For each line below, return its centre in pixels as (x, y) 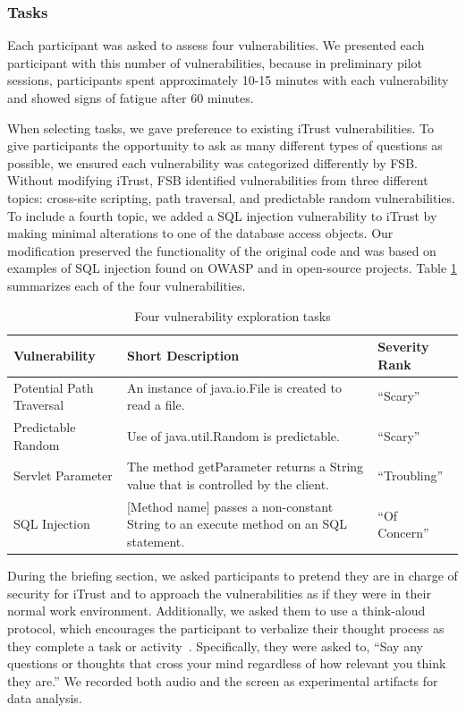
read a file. (156, 405)
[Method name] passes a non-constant (230, 506)
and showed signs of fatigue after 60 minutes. (131, 98)
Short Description (183, 355)
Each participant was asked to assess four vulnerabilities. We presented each (216, 45)
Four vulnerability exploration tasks (233, 315)
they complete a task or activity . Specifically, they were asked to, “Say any (215, 645)
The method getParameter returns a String (245, 467)
